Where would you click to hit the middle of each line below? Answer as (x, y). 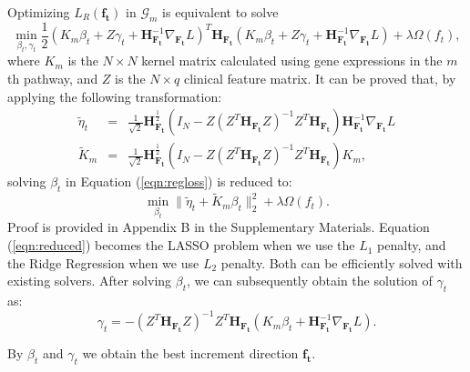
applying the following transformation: (115, 96)
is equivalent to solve (220, 12)
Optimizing (39, 12)
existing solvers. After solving (90, 281)
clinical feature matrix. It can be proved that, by (320, 79)
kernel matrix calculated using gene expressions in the (292, 60)
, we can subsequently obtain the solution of (309, 281)
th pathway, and (53, 79)
